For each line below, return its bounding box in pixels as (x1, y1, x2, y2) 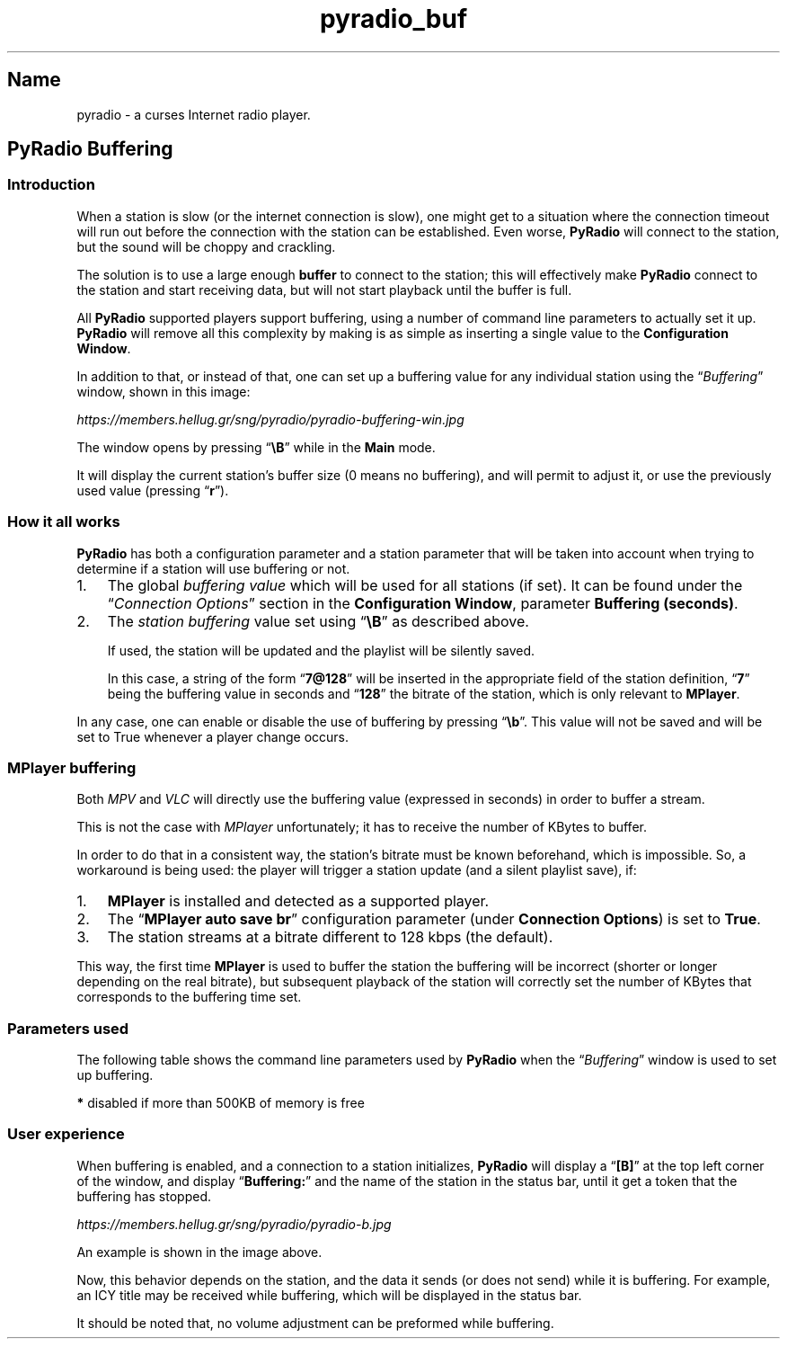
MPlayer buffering (7, 758, 137, 777)
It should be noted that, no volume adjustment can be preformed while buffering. (76, 1315, 554, 1331)
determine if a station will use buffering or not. (76, 560, 350, 576)
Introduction (7, 175, 95, 194)
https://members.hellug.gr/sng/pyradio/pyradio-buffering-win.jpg (76, 411, 464, 427)
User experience (7, 1125, 125, 1144)
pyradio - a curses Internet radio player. (76, 106, 311, 122)
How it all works (7, 513, 120, 531)
